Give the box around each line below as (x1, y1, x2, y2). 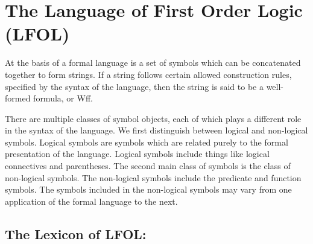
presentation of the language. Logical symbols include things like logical (5, 147, 270, 160)
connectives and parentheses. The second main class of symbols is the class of (5, 159, 291, 172)
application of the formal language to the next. (5, 194, 178, 207)
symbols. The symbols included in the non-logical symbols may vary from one (5, 183, 292, 196)
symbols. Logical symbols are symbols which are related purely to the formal (5, 135, 288, 148)
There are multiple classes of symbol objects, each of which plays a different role (5, 112, 302, 124)
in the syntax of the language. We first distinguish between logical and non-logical (5, 124, 308, 136)
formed (5, 92, 31, 104)
